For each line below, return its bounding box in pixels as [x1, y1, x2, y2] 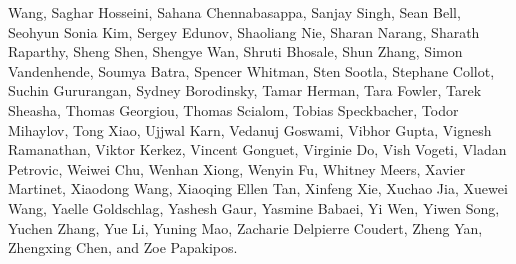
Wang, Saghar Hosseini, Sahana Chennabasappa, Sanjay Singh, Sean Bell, [8, 2, 461, 22]
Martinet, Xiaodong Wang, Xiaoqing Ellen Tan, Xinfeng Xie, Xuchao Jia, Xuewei [8, 178, 508, 199]
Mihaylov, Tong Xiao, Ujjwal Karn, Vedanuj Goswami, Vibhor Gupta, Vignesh [8, 119, 492, 140]
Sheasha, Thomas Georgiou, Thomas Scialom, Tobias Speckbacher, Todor [8, 99, 459, 120]
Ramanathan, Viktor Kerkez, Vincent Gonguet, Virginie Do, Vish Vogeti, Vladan [8, 139, 507, 160]
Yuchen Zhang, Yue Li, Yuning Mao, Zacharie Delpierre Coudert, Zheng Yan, [8, 217, 483, 238]
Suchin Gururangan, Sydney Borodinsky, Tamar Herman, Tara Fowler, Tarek [8, 80, 482, 101]
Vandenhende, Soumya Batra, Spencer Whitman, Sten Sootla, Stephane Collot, [8, 60, 495, 81]
